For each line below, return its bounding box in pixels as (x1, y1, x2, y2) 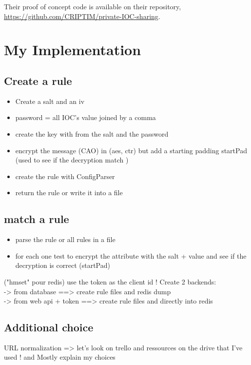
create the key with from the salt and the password (15, 128, 169, 139)
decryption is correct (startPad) (15, 260, 110, 270)
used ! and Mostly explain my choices (4, 352, 116, 362)
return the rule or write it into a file (15, 187, 123, 198)
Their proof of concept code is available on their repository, (4, 1, 181, 11)
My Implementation (4, 40, 141, 60)
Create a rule (4, 73, 72, 88)
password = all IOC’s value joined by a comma (15, 112, 156, 122)
